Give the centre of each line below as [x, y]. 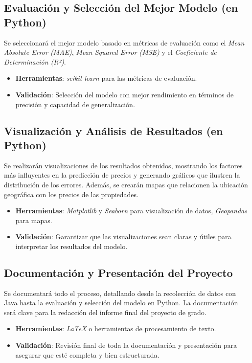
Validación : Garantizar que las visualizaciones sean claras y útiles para [123, 237]
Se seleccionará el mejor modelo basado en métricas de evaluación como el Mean [124, 42]
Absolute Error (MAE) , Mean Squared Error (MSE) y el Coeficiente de [110, 52]
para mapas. [34, 220]
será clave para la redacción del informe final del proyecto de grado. [105, 312]
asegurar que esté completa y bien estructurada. [87, 354]
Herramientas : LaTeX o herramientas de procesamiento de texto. [116, 329]
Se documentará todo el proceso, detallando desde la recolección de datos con [120, 293]
